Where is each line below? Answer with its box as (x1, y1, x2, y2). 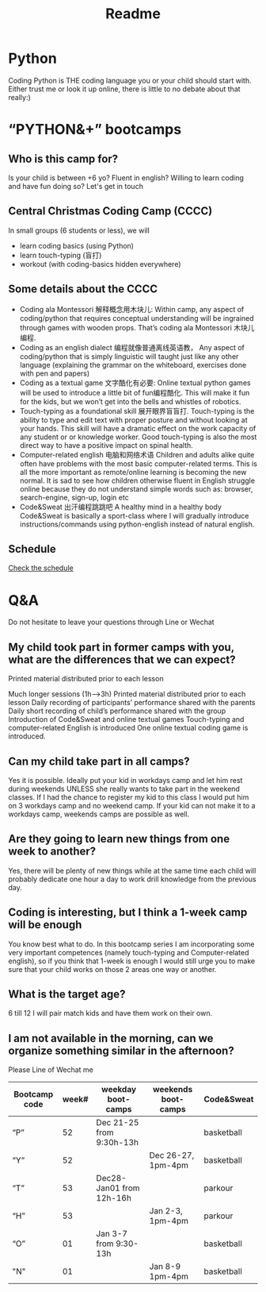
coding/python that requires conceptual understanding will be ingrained (19, 313, 255, 322)
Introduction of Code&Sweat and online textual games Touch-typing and (8, 715, 245, 724)
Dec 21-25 (96, 1117, 139, 1128)
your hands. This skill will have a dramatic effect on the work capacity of (19, 423, 256, 433)
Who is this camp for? (8, 152, 119, 165)
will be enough (8, 918, 82, 931)
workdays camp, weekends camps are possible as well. (8, 809, 190, 819)
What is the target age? (8, 987, 126, 1001)
